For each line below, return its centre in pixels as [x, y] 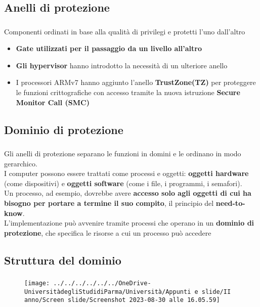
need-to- [230, 203]
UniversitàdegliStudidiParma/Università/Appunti [108, 292]
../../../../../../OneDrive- [102, 283]
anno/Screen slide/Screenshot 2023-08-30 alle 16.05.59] [122, 300]
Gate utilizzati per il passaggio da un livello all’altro [109, 48]
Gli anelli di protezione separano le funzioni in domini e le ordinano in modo [123, 153]
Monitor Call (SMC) [53, 102]
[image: [37, 283]
